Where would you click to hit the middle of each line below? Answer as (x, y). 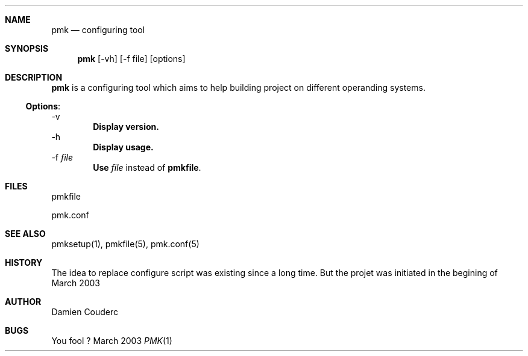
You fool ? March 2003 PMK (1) (112, 341)
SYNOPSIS (27, 48)
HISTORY (24, 262)
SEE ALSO (25, 234)
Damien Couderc (85, 312)
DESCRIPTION (34, 77)
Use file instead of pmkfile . (147, 167)
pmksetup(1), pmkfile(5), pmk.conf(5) (125, 244)
